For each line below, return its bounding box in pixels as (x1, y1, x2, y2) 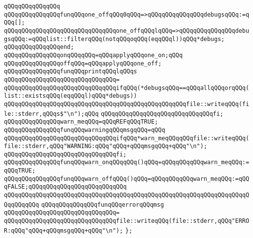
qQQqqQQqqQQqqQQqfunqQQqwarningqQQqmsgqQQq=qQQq (4, 126, 165, 133)
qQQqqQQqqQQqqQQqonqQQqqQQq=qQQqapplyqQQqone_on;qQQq (4, 51, 183, 59)
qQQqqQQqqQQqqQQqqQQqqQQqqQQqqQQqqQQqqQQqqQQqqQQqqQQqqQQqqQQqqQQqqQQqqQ (4, 192, 250, 199)
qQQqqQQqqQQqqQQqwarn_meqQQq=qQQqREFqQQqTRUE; (4, 118, 158, 126)
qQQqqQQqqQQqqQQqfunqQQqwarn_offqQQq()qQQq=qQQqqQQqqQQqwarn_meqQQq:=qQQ (4, 175, 250, 182)
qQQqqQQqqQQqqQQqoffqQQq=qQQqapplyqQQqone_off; (4, 60, 162, 67)
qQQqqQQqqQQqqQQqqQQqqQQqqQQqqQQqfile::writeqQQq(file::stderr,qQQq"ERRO (4, 217, 250, 225)
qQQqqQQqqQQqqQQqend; (4, 43, 74, 51)
